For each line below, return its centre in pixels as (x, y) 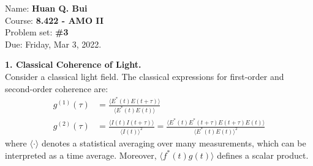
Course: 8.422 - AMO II (54, 20)
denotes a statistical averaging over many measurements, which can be (174, 143)
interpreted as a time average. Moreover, (81, 155)
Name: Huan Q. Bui (46, 8)
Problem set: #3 (37, 32)
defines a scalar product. (263, 155)
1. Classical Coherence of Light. (73, 64)
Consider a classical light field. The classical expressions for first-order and (145, 76)
